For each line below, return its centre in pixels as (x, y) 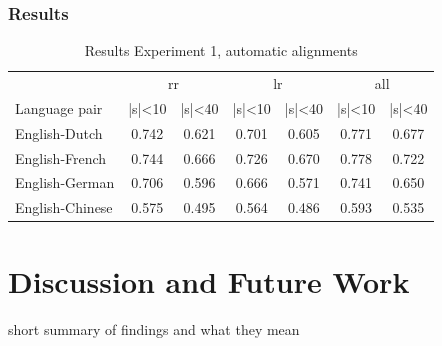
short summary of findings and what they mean (154, 328)
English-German (65, 182)
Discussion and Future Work (209, 280)
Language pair (59, 107)
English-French (61, 157)
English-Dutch (59, 132)
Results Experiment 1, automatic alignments (221, 50)
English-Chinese (64, 207)
